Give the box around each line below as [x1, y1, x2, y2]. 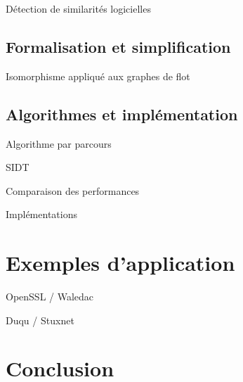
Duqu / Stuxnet [6, 312, 74, 327]
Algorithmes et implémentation [6, 103, 238, 125]
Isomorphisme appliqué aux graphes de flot [6, 68, 190, 83]
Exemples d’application [6, 248, 235, 277]
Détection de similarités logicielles [6, 1, 151, 15]
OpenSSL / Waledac [6, 289, 94, 304]
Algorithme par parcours [6, 136, 112, 151]
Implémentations [6, 207, 77, 222]
